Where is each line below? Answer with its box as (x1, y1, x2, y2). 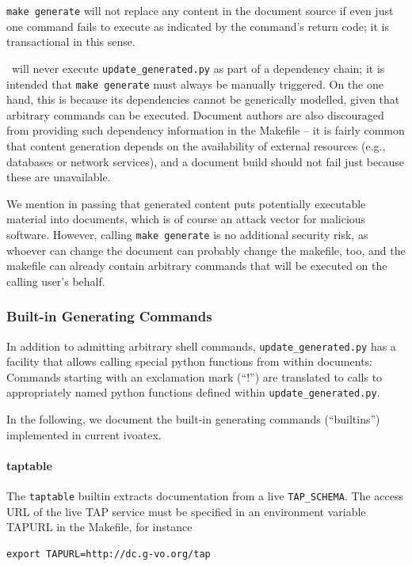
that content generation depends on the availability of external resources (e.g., (6, 137, 386, 154)
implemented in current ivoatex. (6, 426, 162, 443)
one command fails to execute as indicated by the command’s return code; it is (6, 17, 389, 34)
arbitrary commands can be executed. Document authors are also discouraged (6, 106, 384, 123)
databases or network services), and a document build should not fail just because (6, 153, 404, 169)
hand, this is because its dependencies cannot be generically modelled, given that (6, 91, 400, 108)
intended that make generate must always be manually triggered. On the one (6, 75, 383, 92)
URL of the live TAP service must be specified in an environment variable (6, 503, 366, 519)
